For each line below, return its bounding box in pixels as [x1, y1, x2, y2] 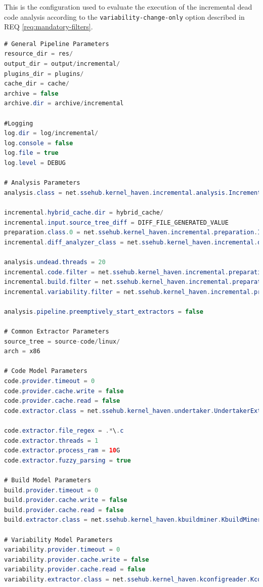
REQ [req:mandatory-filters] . [4, 21, 93, 32]
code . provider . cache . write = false [4, 387, 124, 395]
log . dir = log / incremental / [4, 130, 99, 137]
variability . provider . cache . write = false [4, 556, 149, 563]
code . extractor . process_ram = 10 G [4, 447, 120, 454]
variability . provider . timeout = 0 [4, 546, 120, 554]
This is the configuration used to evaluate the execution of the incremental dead [4, 2, 252, 12]
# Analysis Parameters [4, 179, 80, 187]
